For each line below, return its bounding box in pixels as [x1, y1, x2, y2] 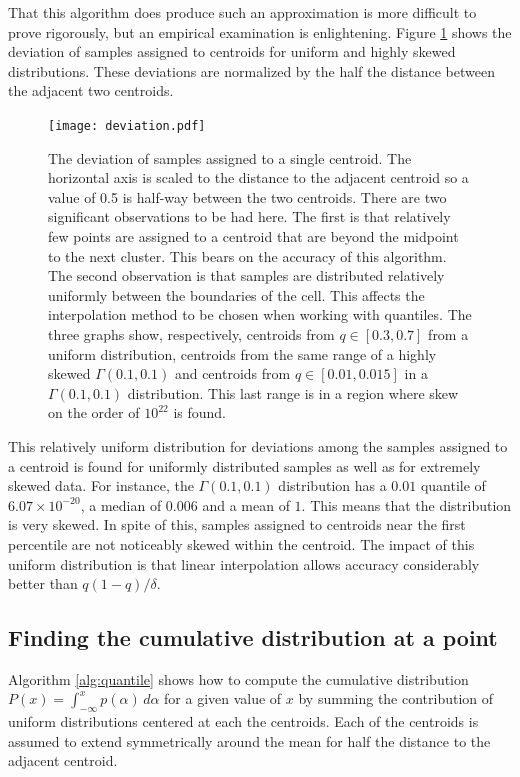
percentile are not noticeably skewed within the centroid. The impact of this [8, 533, 475, 554]
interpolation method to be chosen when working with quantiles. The [48, 304, 472, 325]
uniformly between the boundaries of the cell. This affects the [48, 284, 425, 305]
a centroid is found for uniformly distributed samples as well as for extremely [8, 455, 481, 476]
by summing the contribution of [298, 688, 494, 709]
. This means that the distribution [301, 494, 512, 515]
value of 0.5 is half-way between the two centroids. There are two [48, 186, 447, 207]
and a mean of [202, 494, 290, 515]
